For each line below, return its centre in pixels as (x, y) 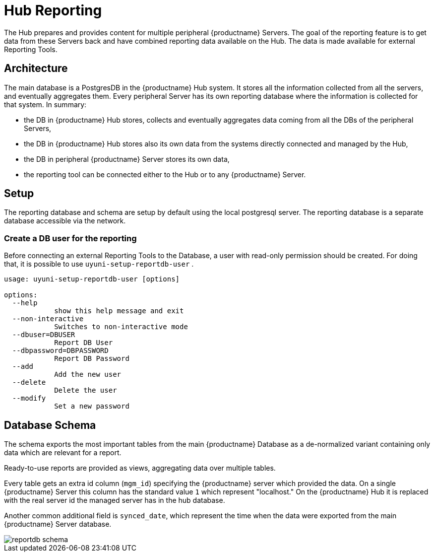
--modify (29, 398)
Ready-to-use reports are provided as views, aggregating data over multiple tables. (140, 468)
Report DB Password (92, 359)
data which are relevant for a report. (63, 453)
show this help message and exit (119, 311)
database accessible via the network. (65, 221)
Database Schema (50, 425)
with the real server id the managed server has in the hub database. (115, 500)
